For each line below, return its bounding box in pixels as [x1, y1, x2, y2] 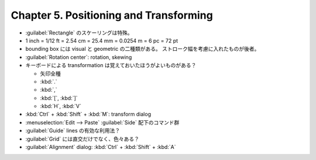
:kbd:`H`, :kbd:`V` [40, 103, 81, 110]
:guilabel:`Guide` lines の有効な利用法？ [25, 127, 121, 134]
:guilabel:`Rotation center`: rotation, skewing [25, 53, 132, 61]
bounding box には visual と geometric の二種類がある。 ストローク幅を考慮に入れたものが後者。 [25, 46, 260, 53]
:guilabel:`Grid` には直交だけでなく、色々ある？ [25, 135, 140, 142]
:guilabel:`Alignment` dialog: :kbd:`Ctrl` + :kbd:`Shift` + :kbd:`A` [25, 144, 176, 151]
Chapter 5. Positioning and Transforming [11, 9, 213, 22]
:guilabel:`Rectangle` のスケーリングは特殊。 [25, 29, 133, 36]
